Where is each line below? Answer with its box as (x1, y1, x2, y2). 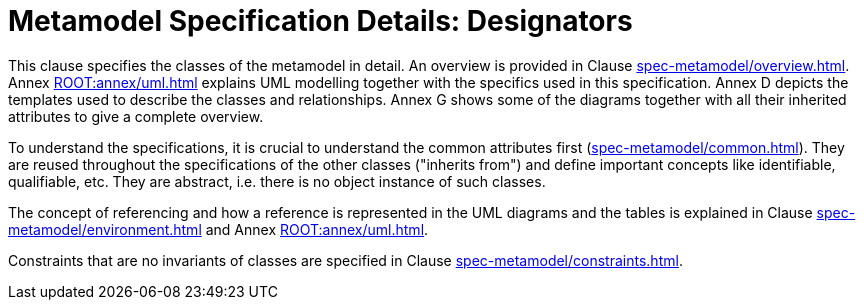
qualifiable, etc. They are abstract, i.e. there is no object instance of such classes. (8, 172, 546, 190)
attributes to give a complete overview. (8, 107, 264, 125)
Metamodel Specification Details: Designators (8, 4, 633, 38)
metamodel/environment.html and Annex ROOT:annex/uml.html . (8, 220, 429, 238)
